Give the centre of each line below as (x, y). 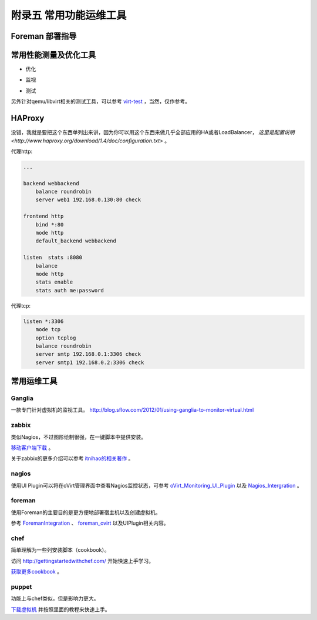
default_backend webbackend (76, 241)
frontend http (43, 216)
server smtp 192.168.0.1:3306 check (88, 354)
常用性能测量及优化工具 (53, 55)
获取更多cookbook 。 (37, 571)
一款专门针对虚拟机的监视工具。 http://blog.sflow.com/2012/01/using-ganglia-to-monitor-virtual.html (132, 410)
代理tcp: (21, 305)
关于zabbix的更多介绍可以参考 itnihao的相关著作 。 (72, 458)
